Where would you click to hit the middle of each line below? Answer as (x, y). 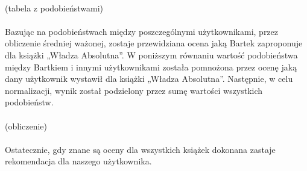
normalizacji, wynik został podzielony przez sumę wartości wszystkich (134, 90)
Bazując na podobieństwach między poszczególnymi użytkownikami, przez (142, 31)
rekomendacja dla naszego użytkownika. (78, 161)
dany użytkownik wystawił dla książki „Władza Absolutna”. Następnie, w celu (149, 79)
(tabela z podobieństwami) (54, 8)
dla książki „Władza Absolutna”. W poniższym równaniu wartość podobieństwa (151, 54)
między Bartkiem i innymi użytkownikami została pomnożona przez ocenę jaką (151, 67)
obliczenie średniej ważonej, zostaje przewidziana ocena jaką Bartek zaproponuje (154, 43)
